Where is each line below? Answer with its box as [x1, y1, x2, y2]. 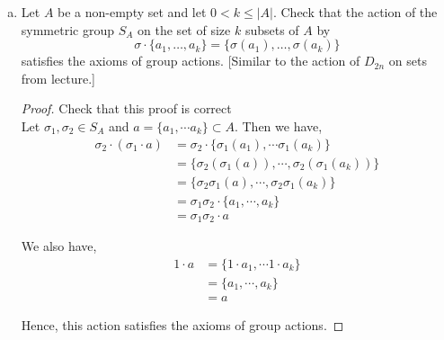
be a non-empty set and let [58, 3, 207, 21]
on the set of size [138, 20, 231, 39]
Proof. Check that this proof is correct [21, 99, 232, 118]
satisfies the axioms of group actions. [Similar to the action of [21, 51, 360, 70]
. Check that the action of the [272, 3, 438, 21]
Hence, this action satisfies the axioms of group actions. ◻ [21, 315, 344, 334]
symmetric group [21, 20, 115, 39]
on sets [388, 51, 427, 70]
